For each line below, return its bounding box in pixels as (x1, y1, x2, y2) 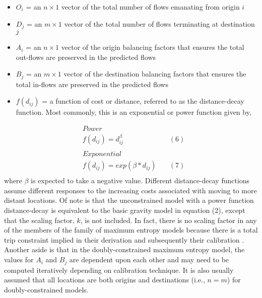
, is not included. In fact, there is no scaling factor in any (80, 214, 257, 225)
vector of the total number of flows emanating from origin (61, 2, 240, 12)
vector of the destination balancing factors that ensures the (63, 68, 246, 79)
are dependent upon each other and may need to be (69, 254, 229, 265)
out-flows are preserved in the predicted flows (16, 51, 156, 62)
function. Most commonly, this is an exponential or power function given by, (16, 107, 251, 117)
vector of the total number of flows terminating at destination (64, 18, 255, 29)
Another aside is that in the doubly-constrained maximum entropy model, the (4, 244, 245, 255)
